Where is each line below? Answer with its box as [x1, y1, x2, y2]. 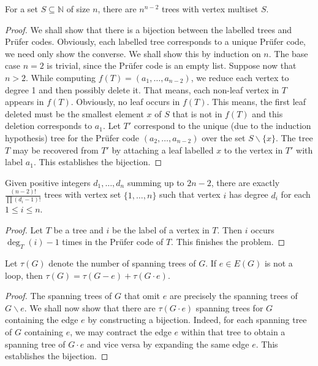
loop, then [5, 268, 43, 281]
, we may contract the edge [70, 325, 172, 338]
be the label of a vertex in [112, 223, 210, 236]
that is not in [172, 107, 222, 120]
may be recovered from [12, 143, 99, 156]
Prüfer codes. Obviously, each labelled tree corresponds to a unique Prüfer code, [5, 35, 306, 48]
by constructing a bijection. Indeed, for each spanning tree [88, 313, 307, 326]
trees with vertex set [44, 188, 121, 201]
